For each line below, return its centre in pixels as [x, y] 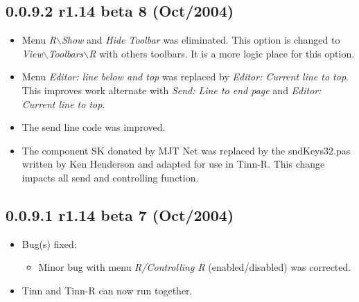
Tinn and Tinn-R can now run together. [107, 290]
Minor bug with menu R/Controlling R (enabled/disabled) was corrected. [195, 267]
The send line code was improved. [94, 127]
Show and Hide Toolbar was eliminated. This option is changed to [201, 40]
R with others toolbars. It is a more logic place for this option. [222, 53]
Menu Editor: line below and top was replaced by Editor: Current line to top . [185, 77]
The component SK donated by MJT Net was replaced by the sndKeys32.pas [186, 150]
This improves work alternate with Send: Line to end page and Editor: [172, 90]
